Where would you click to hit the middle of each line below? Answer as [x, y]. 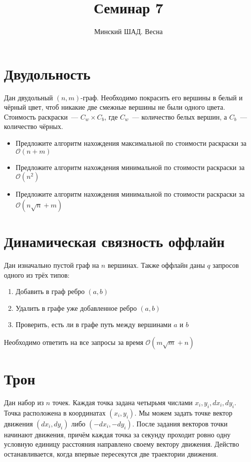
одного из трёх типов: [37, 274]
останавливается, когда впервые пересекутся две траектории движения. [111, 454]
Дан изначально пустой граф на [52, 265]
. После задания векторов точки [180, 423]
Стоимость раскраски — [41, 116]
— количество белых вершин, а [180, 116]
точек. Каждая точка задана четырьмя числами [123, 402]
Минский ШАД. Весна [128, 31]
